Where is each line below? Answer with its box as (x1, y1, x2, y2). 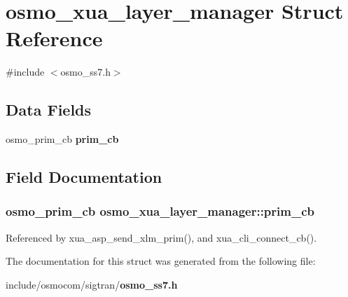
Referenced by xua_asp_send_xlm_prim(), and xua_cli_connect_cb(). (6, 230, 317, 244)
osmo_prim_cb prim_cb (6, 132, 119, 146)
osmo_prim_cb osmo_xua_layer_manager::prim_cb (6, 202, 314, 220)
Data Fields (6, 99, 92, 120)
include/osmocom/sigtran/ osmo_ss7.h (6, 277, 178, 291)
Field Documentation (6, 166, 162, 188)
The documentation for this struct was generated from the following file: (6, 254, 316, 268)
